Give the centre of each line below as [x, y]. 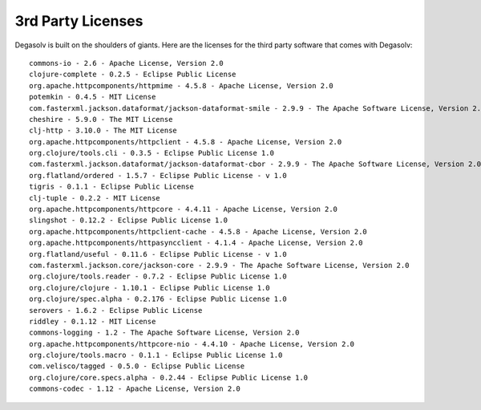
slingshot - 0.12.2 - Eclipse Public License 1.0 [129, 220]
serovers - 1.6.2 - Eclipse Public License [116, 310]
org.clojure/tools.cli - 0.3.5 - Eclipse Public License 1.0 [152, 153]
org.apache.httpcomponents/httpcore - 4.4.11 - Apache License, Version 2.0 [184, 209]
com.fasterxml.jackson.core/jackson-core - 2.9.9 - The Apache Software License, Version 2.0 [219, 265]
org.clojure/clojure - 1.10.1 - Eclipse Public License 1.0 [150, 288]
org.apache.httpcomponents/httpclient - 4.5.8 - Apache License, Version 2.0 [186, 142]
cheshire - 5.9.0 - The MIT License [101, 119]
